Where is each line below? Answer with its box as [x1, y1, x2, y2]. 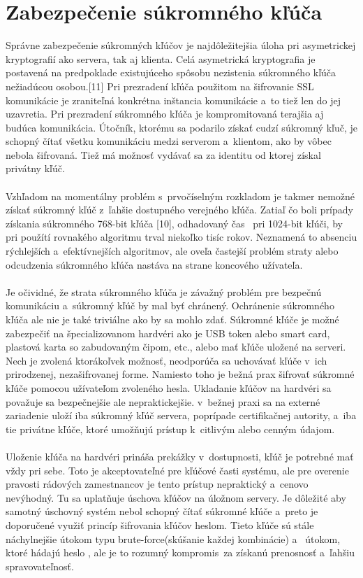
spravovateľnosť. [6, 558, 74, 573]
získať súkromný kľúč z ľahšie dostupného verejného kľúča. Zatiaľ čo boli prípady [6, 202, 353, 217]
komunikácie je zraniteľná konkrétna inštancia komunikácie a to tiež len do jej [6, 92, 341, 107]
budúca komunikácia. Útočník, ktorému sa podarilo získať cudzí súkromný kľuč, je [6, 120, 357, 134]
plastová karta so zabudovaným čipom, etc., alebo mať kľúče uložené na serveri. [6, 339, 346, 354]
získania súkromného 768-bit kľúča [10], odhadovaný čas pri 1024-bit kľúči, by [6, 216, 343, 230]
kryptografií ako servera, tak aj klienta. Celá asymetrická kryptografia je [6, 51, 316, 66]
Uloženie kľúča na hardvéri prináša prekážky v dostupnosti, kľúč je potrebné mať [6, 449, 354, 463]
